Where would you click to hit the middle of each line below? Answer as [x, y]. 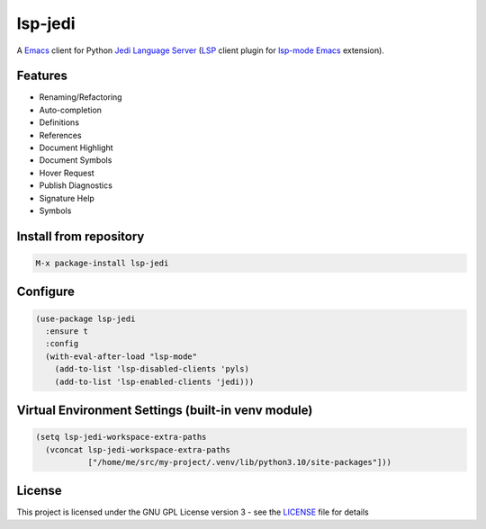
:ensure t [67, 331]
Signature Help [67, 198]
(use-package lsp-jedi [85, 318]
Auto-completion [71, 110]
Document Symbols [76, 160]
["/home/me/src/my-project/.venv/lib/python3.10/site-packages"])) [239, 462]
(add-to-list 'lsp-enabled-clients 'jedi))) [154, 381]
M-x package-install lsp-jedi [102, 263]
